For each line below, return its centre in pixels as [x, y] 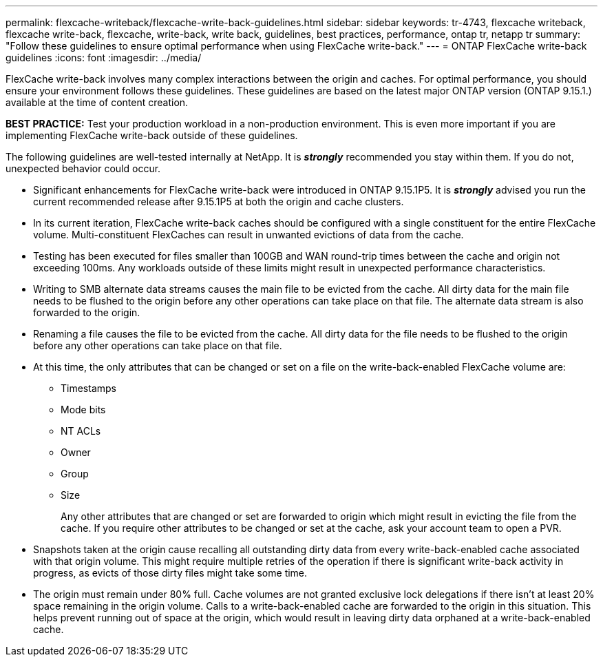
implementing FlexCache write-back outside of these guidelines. [152, 135]
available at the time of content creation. [97, 102]
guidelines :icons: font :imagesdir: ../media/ [104, 58]
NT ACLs [81, 431]
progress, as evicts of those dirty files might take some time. [170, 573]
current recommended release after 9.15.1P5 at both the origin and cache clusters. [219, 201]
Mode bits [83, 410]
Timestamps [88, 388]
